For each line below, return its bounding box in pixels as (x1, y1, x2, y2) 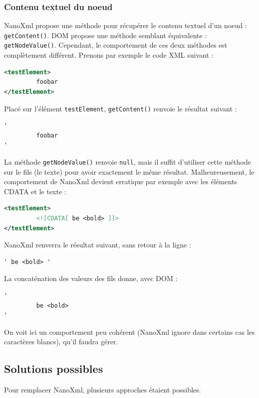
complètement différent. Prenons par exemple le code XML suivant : (4, 50, 213, 60)
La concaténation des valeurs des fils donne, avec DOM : (4, 273, 178, 284)
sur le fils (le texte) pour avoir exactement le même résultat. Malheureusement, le (4, 166, 254, 177)
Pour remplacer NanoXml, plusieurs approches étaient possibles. (4, 384, 201, 395)
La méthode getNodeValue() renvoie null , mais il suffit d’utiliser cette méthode (4, 156, 251, 167)
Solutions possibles (4, 361, 103, 376)
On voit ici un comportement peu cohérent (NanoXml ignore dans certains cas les (4, 326, 255, 337)
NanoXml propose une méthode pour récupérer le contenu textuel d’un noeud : (4, 20, 247, 31)
